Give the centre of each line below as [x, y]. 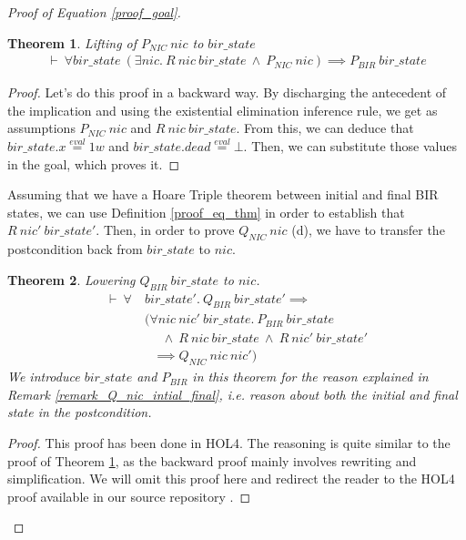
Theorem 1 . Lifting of [72, 42]
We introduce [44, 377]
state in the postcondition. [80, 412]
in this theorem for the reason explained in [310, 377]
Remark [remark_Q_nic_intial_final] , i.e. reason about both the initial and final [233, 394]
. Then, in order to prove [165, 230]
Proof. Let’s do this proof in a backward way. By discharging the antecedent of [227, 92]
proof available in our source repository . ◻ [129, 496]
